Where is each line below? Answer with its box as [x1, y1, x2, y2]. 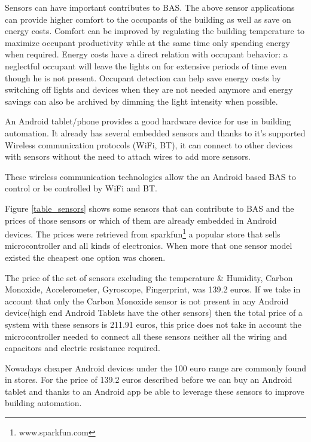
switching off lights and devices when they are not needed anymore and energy [5, 83, 293, 96]
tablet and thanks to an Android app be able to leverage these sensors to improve [5, 385, 304, 397]
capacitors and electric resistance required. [5, 342, 160, 354]
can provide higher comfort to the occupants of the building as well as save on [5, 13, 291, 25]
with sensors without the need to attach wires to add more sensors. [5, 150, 251, 163]
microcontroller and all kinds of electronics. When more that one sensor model [5, 239, 292, 252]
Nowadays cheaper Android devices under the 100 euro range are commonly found [5, 361, 306, 374]
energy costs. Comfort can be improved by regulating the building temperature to [5, 25, 304, 37]
